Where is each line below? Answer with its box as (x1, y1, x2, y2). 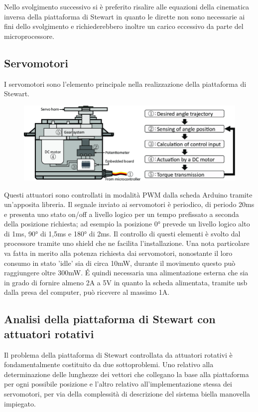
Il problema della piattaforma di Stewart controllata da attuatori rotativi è (4, 349, 233, 360)
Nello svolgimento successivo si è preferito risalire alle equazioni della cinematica (4, 1, 250, 11)
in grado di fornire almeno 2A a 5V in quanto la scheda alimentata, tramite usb (4, 277, 248, 287)
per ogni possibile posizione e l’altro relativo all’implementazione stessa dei (4, 379, 232, 389)
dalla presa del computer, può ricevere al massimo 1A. (4, 287, 170, 297)
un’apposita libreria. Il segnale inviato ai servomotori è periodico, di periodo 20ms (4, 199, 255, 209)
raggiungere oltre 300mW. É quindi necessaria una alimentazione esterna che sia (4, 267, 249, 278)
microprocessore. (4, 30, 54, 41)
